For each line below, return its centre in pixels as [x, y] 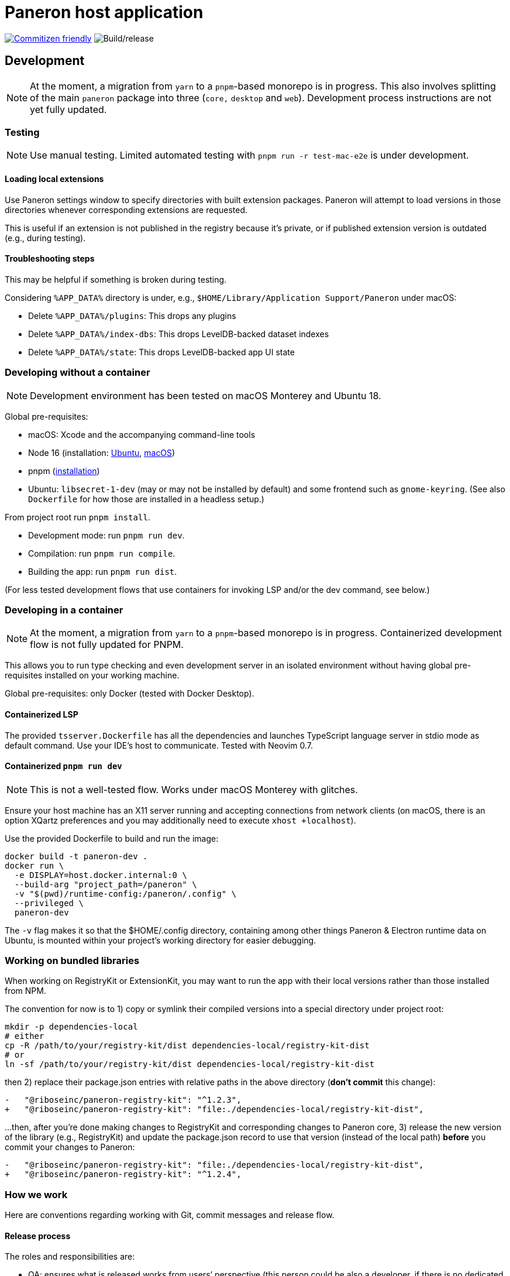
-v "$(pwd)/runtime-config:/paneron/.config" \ [125, 893]
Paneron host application [104, 12]
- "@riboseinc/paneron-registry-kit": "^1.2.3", [123, 1100]
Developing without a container [77, 373]
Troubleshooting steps [50, 259]
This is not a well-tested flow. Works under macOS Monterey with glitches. [194, 789]
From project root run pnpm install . [77, 517]
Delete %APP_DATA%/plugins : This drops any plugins [132, 315]
